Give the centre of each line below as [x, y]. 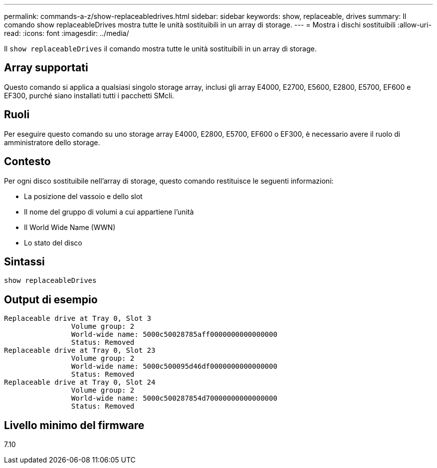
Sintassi [24, 261]
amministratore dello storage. [52, 142]
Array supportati [46, 68]
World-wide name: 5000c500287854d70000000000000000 [174, 398]
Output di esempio [51, 299]
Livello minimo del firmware [74, 425]
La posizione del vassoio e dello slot [83, 196]
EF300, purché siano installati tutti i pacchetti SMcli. [89, 95]
